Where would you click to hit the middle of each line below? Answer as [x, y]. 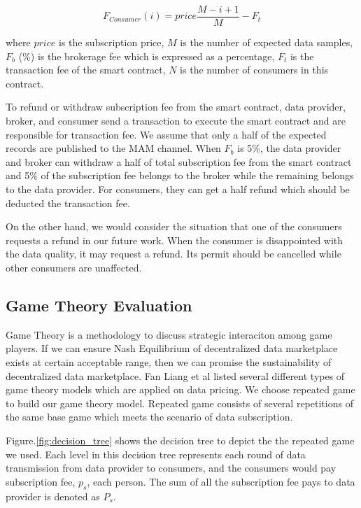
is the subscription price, [111, 42]
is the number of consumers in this [254, 70]
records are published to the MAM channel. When [113, 148]
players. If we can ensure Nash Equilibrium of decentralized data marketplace [172, 348]
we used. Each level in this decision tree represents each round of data [156, 454]
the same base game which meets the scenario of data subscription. [149, 417]
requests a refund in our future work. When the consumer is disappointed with [175, 240]
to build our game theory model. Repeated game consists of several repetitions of [179, 403]
